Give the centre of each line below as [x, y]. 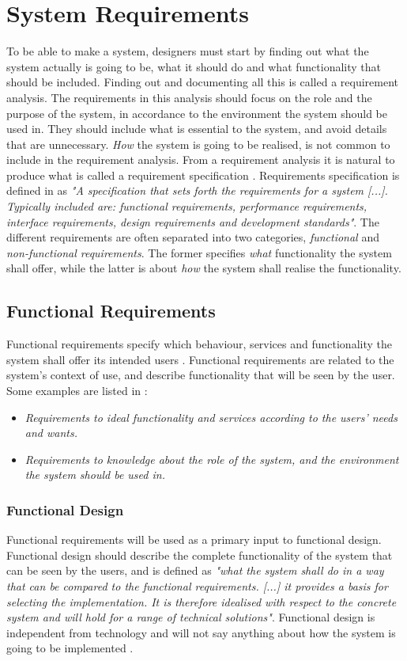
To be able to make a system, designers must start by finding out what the [188, 51]
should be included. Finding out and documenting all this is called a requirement [203, 82]
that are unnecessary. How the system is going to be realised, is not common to [198, 144]
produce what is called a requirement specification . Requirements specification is [203, 175]
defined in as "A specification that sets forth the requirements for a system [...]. [197, 190]
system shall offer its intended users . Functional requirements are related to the [200, 359]
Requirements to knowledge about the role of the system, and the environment [212, 459]
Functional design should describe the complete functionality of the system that [200, 555]
